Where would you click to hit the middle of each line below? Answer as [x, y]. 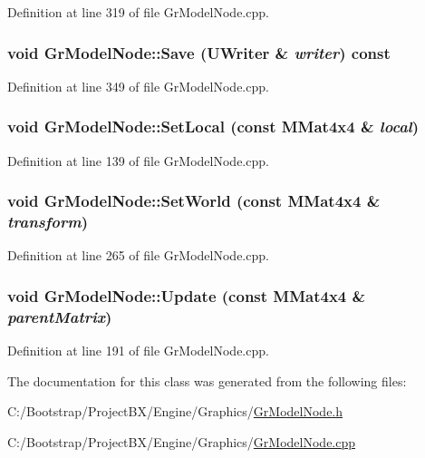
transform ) [48, 222]
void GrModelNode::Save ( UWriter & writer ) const [199, 52]
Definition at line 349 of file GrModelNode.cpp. [138, 86]
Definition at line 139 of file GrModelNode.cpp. [138, 160]
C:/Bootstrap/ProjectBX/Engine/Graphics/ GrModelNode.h [175, 411]
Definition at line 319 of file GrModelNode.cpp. [138, 12]
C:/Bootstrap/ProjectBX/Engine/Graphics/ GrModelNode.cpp [182, 441]
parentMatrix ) [60, 316]
